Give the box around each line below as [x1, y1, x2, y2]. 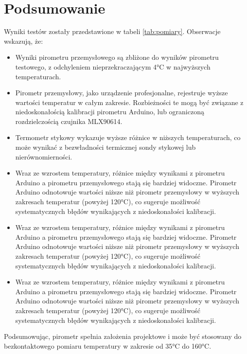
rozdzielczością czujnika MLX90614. [15, 116, 123, 126]
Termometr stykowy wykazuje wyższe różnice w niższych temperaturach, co [15, 132, 241, 142]
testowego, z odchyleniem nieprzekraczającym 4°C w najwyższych [15, 61, 211, 71]
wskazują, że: [4, 35, 43, 46]
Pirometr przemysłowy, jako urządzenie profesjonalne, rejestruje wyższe [15, 88, 228, 98]
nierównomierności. [15, 151, 72, 161]
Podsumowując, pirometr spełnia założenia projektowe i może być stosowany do [4, 331, 242, 341]
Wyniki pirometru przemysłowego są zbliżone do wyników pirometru [15, 52, 219, 62]
